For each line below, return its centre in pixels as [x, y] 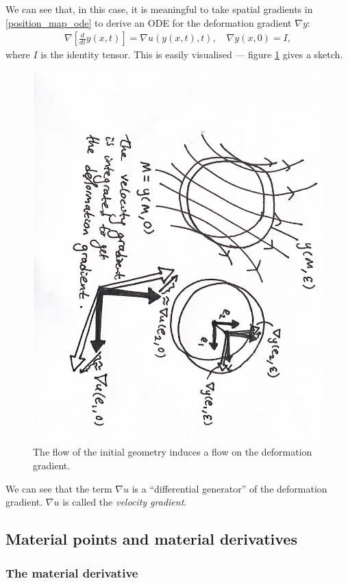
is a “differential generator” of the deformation [229, 488]
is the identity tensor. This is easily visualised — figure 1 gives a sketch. [192, 54]
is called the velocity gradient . [125, 502]
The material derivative [72, 572]
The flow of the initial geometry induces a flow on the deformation [173, 452]
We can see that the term [59, 488]
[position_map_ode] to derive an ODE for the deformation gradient [149, 22]
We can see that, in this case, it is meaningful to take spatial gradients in [159, 9]
